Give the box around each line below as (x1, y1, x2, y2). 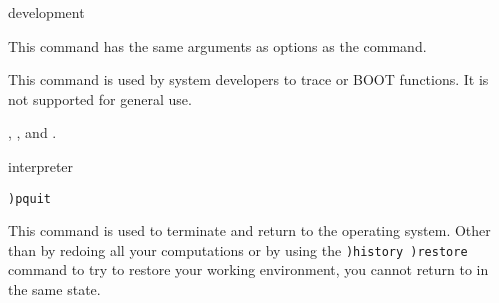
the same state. (8, 279, 101, 300)
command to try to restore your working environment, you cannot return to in (8, 259, 489, 280)
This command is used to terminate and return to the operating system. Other (8, 220, 491, 241)
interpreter (8, 155, 74, 176)
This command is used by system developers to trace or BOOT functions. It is (8, 69, 489, 90)
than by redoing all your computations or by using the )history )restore (8, 239, 468, 260)
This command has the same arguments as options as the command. (8, 35, 427, 56)
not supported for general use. (8, 88, 192, 109)
